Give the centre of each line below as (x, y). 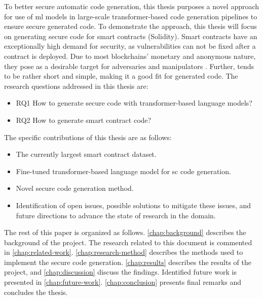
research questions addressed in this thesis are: (76, 86)
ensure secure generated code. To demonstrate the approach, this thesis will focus (130, 26)
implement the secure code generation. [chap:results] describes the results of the (128, 262)
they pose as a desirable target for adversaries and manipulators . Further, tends (129, 66)
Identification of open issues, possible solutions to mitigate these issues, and (134, 205)
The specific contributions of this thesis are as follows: (88, 137)
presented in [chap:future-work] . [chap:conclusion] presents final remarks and (123, 282)
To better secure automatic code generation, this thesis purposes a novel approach (132, 6)
